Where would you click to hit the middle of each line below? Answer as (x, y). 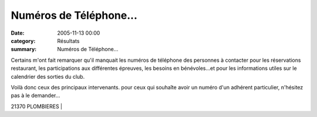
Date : (18, 33)
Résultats (68, 41)
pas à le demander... (36, 96)
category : (23, 41)
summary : (24, 49)
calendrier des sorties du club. (48, 76)
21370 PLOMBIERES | (37, 106)
